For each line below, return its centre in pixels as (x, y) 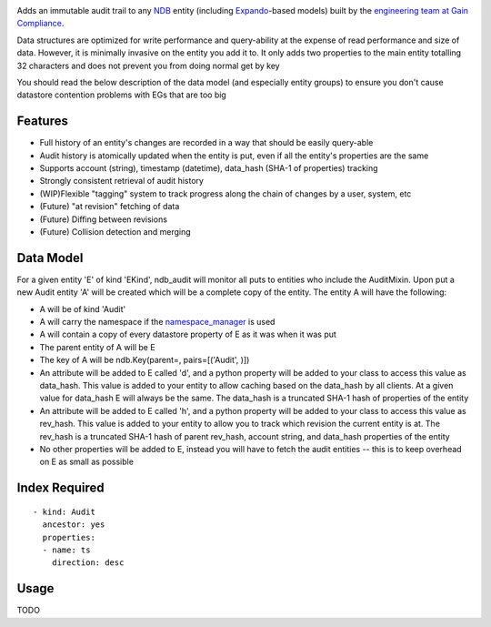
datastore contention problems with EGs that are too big (121, 95)
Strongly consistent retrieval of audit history (122, 181)
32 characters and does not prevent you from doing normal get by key (149, 66)
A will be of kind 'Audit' (83, 308)
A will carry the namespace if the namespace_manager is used (157, 322)
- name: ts (66, 550)
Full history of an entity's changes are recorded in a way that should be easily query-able (206, 143)
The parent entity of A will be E (97, 347)
